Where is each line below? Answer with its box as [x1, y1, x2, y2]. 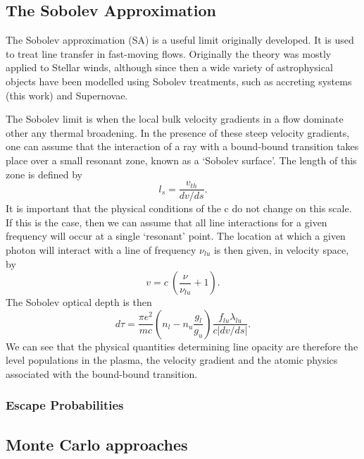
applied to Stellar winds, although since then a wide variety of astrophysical [6, 60, 333, 75]
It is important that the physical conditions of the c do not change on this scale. [6, 201, 352, 216]
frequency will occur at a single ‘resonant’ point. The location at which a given [6, 228, 346, 243]
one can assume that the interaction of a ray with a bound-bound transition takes [6, 139, 359, 154]
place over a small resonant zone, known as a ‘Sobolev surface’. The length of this [6, 152, 357, 167]
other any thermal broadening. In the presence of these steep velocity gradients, [6, 125, 350, 140]
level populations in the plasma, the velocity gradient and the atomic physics [6, 353, 338, 367]
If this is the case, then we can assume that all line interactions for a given [6, 214, 327, 229]
